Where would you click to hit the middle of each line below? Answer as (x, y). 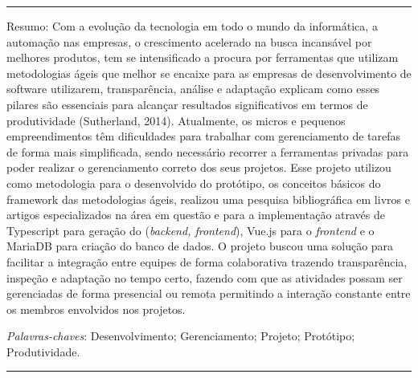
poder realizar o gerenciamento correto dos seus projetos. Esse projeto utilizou (199, 167)
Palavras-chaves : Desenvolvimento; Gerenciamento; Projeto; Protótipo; (181, 336)
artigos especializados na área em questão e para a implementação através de (196, 215)
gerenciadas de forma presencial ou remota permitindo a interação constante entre (209, 293)
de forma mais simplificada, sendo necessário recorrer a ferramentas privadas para (208, 151)
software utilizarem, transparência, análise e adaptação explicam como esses (193, 89)
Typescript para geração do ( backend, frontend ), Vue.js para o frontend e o (191, 230)
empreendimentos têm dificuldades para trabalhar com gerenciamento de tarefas (204, 136)
